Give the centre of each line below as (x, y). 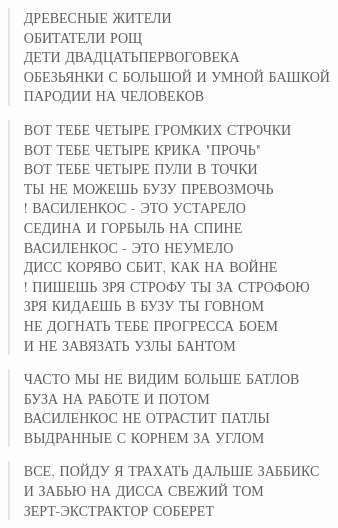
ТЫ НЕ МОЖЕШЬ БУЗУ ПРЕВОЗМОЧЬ (148, 187)
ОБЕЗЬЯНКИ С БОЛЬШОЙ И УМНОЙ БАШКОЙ (176, 75)
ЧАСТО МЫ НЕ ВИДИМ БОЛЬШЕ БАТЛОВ (161, 378)
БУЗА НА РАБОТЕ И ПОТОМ (116, 397)
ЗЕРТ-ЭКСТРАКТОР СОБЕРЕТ (118, 509)
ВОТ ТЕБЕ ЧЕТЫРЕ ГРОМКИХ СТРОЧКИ (157, 128)
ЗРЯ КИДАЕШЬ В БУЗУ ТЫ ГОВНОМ (143, 305)
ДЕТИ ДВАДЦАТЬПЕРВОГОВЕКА (131, 56)
